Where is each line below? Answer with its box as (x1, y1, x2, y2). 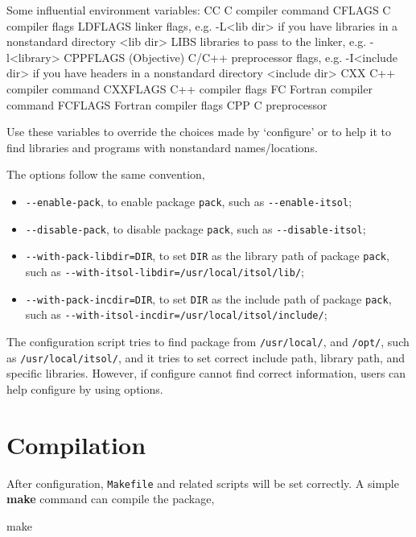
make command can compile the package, (6, 490, 215, 507)
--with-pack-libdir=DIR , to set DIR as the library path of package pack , (25, 247, 389, 264)
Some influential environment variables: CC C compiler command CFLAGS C (6, 2, 391, 18)
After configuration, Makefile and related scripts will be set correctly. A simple (6, 474, 399, 491)
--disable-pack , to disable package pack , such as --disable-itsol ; (25, 220, 366, 237)
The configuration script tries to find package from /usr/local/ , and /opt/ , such (6, 333, 410, 349)
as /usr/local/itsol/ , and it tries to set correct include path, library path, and (6, 349, 406, 366)
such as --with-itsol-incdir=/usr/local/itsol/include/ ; (25, 306, 327, 323)
